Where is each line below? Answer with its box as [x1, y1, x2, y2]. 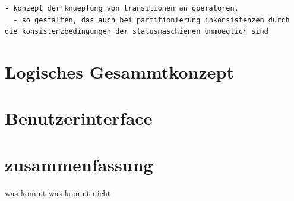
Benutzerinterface [5, 106, 153, 130]
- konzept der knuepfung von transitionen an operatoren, [5, 4, 239, 12]
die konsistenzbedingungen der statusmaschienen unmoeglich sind [5, 27, 268, 36]
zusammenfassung [5, 152, 153, 176]
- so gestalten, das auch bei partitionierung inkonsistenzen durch [13, 15, 290, 24]
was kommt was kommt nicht [5, 186, 111, 199]
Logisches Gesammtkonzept [5, 59, 234, 83]
